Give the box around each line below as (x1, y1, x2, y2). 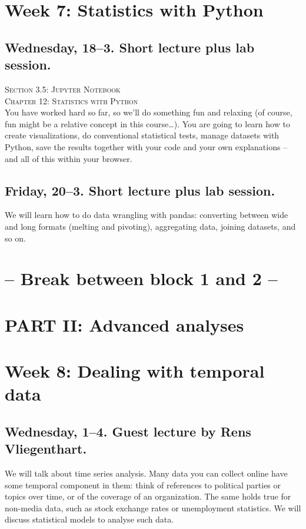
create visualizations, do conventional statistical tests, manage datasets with (5, 129, 280, 141)
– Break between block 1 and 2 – (5, 266, 278, 290)
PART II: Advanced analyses (5, 312, 244, 336)
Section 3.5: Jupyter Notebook (5, 82, 121, 95)
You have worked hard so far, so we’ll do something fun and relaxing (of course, (5, 106, 292, 118)
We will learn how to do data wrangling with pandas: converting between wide (5, 209, 288, 221)
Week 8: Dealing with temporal (5, 359, 265, 383)
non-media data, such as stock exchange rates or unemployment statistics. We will (5, 501, 301, 514)
